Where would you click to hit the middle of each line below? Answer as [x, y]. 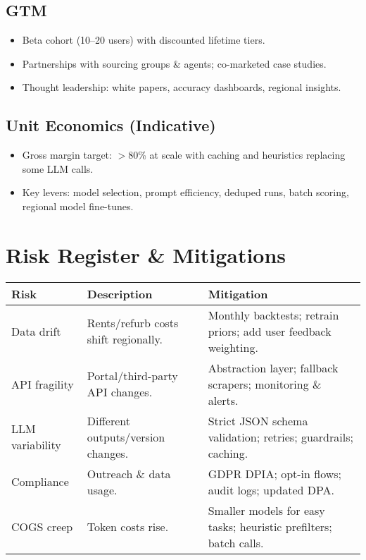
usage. [102, 489]
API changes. [120, 392]
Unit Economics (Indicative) [111, 125]
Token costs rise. [128, 526]
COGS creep [42, 526]
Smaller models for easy [266, 510]
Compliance [40, 482]
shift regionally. [125, 339]
